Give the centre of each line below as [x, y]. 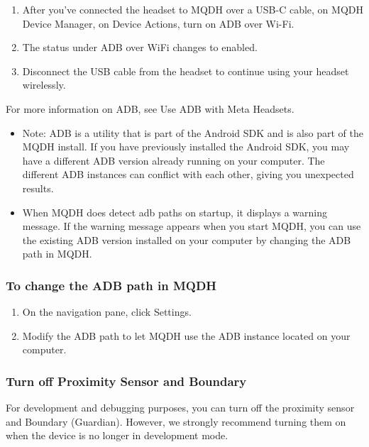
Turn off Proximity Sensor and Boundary [126, 381]
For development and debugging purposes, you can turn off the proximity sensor [180, 408]
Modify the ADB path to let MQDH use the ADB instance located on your [186, 335]
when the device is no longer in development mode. [117, 435]
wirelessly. [44, 85]
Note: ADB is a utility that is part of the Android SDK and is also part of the [193, 132]
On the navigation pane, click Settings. [107, 312]
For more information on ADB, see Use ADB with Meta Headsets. [150, 108]
